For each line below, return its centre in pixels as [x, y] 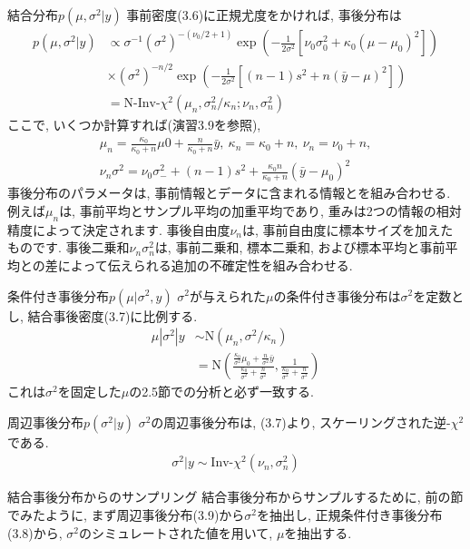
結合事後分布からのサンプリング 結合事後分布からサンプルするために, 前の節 [235, 497]
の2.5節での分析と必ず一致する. [221, 392]
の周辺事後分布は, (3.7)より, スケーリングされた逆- [301, 422]
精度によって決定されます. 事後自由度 [119, 229]
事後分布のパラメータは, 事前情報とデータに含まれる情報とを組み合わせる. [229, 193]
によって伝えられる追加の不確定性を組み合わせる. [205, 265]
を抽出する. [318, 532]
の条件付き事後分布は [337, 295]
